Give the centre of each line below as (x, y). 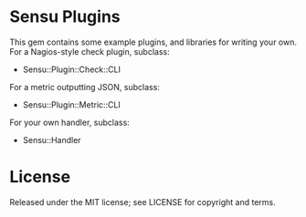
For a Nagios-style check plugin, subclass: (90, 51)
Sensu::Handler (52, 139)
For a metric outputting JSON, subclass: (84, 87)
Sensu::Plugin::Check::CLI (72, 69)
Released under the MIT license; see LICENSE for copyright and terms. (142, 201)
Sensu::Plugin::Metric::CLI (72, 104)
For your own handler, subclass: (69, 122)
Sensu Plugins (65, 17)
